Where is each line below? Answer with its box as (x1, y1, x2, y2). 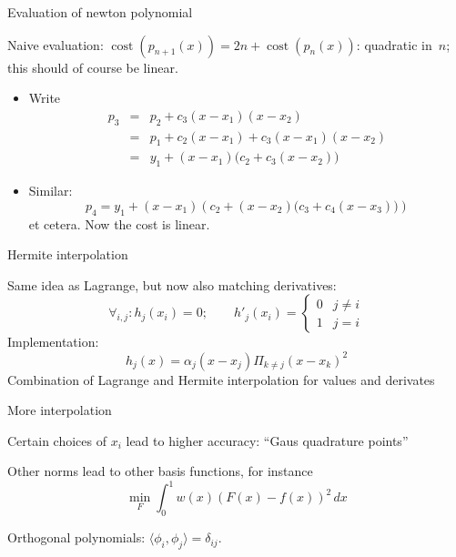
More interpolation (7, 400, 112, 420)
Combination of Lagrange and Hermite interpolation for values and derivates (7, 370, 435, 389)
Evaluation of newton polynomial (7, 3, 193, 21)
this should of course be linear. (7, 57, 178, 76)
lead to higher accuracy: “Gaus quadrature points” (126, 430, 409, 450)
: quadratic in (356, 35, 432, 54)
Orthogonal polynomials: (7, 528, 146, 547)
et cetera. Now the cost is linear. (28, 214, 210, 233)
